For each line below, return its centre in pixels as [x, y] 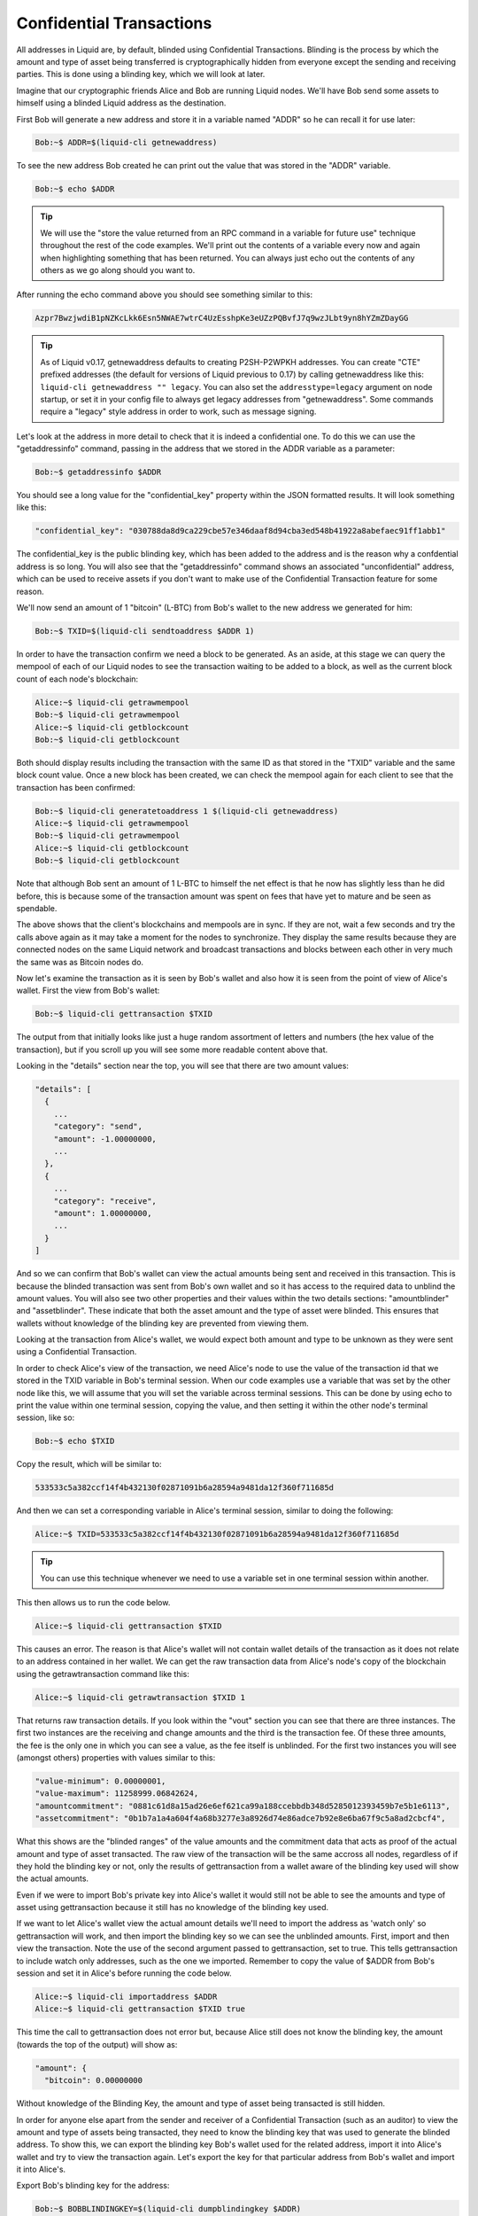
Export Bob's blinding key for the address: [93, 2186]
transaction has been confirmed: [76, 787]
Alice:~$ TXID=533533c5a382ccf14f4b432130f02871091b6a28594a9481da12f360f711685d [217, 1534]
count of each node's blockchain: [77, 679]
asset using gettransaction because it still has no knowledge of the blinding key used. [173, 1908]
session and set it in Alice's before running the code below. [124, 1973]
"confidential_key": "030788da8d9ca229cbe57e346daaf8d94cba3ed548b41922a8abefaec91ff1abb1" [240, 531]
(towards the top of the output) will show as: [97, 2044]
